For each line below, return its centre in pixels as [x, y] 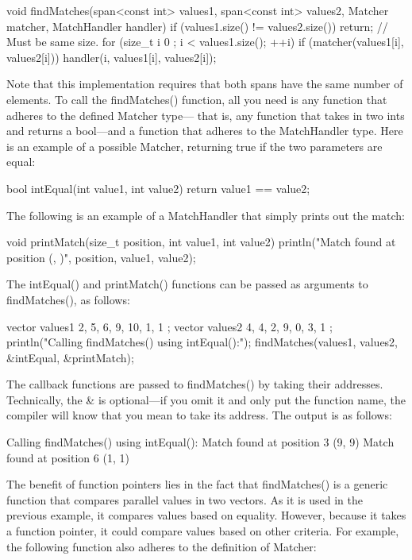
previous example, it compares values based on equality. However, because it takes [206, 515]
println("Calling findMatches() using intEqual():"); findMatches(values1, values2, [202, 342]
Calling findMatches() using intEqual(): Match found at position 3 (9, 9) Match [200, 442]
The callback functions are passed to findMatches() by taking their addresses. [195, 384]
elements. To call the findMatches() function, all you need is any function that [197, 99]
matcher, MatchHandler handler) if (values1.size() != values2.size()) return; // [197, 26]
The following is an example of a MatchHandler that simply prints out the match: [206, 215]
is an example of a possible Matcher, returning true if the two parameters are [194, 146]
